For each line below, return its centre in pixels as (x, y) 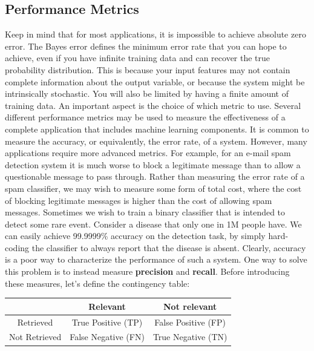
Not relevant (190, 306)
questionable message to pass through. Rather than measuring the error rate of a (155, 176)
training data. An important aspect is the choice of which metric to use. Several (153, 105)
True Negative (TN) (190, 337)
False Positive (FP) (190, 322)
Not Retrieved (35, 337)
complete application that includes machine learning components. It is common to (157, 129)
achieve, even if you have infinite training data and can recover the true (138, 58)
